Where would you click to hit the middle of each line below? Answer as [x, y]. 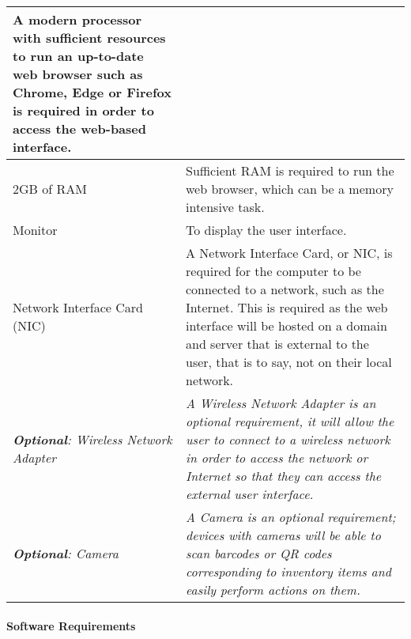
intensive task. [225, 207]
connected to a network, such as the [285, 289]
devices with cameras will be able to [283, 535]
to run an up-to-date [78, 56]
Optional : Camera [66, 553]
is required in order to [83, 110]
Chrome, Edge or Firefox [92, 92]
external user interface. [250, 494]
